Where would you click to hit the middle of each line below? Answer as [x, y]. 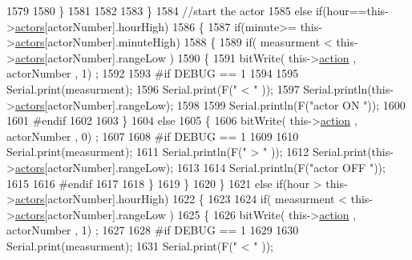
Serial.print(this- [353, 152]
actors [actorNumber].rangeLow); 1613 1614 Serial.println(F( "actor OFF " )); [200, 167]
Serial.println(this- [348, 88]
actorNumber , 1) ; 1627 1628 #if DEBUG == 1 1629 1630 [153, 230]
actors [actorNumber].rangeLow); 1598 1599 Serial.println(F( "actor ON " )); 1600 [210, 104]
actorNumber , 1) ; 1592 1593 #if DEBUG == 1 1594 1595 [153, 73]
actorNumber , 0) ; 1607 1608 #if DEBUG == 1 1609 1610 [153, 136]
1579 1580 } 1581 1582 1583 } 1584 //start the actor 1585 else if [165, 10]
